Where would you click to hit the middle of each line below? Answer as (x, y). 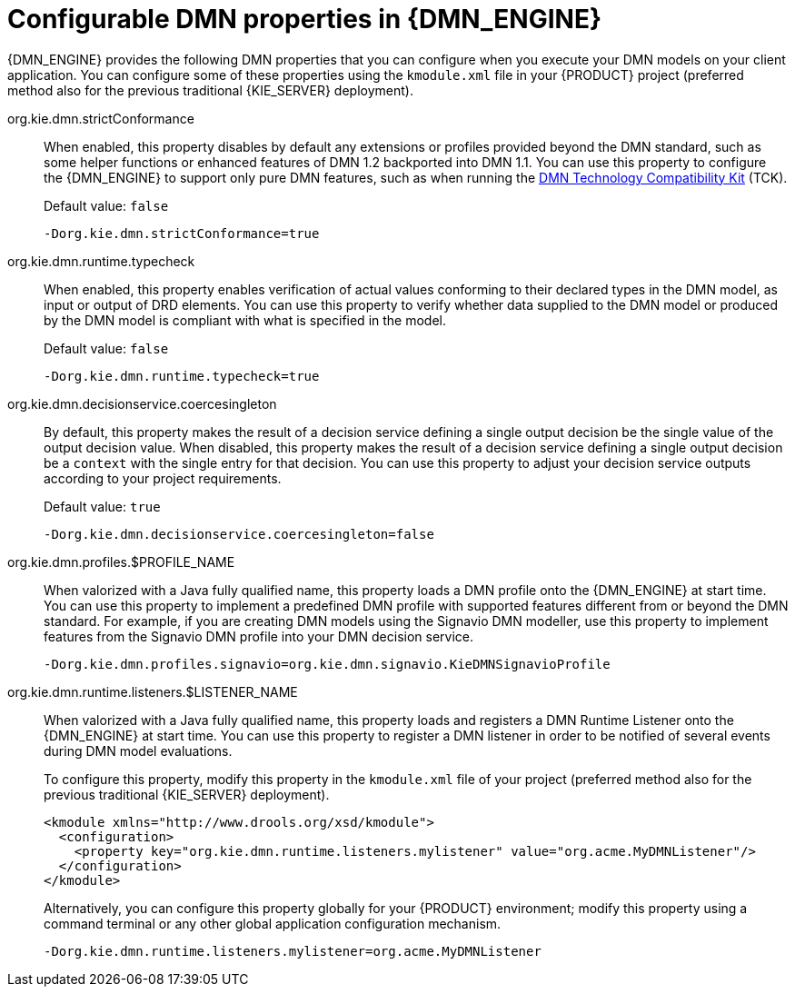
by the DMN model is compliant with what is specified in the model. (245, 320)
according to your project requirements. (163, 478)
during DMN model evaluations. (138, 750)
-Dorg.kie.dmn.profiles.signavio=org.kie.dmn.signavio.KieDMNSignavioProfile (327, 664)
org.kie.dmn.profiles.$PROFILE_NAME (121, 562)
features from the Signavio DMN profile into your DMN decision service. (259, 636)
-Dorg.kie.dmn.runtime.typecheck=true (182, 376)
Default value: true (102, 506)
